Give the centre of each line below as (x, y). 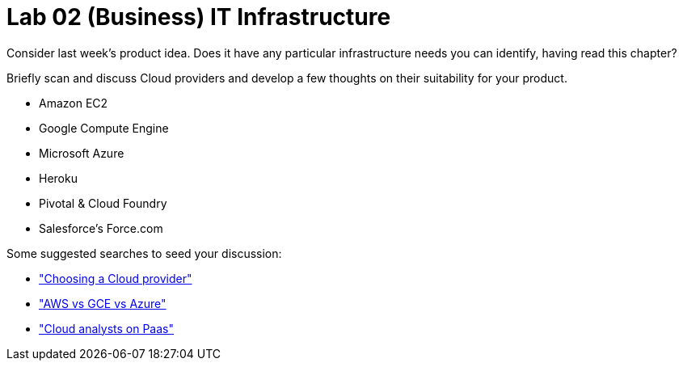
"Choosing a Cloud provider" (116, 278)
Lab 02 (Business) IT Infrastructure (199, 17)
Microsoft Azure (82, 153)
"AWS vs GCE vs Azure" (103, 303)
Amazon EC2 (74, 103)
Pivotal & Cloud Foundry (103, 203)
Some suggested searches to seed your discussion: (144, 253)
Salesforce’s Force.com (101, 228)
